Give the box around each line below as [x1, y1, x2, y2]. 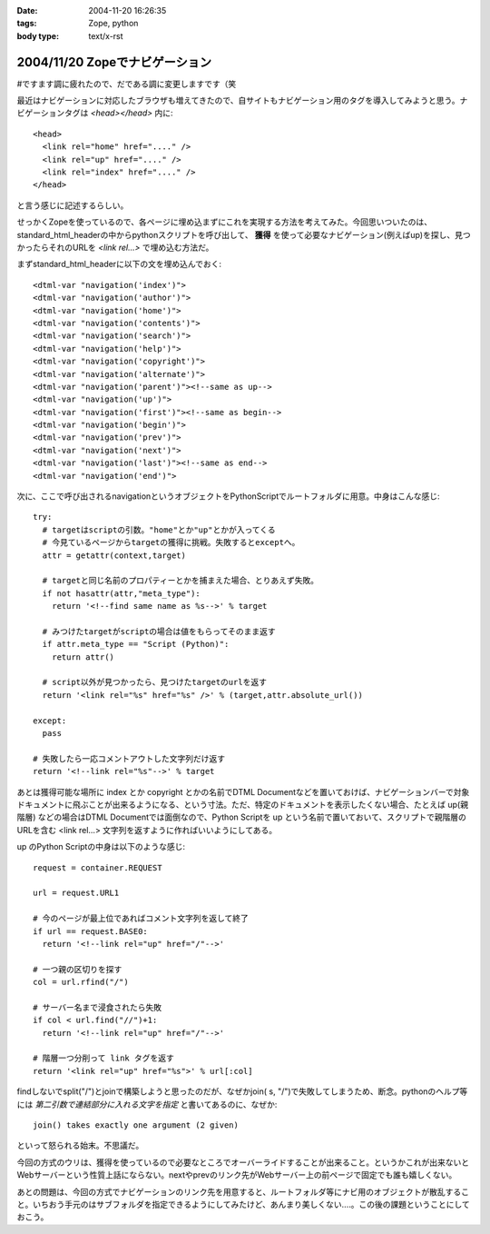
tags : [16, 18, 37, 29]
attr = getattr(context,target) [42, 550, 186, 561]
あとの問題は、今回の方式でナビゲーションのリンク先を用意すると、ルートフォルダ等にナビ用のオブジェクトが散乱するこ [16, 1186, 470, 1197]
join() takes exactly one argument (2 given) [33, 1120, 240, 1130]
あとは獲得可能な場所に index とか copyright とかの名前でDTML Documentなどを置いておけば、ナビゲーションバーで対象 [16, 786, 470, 797]
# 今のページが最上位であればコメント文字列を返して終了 [33, 913, 250, 924]
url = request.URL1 [33, 888, 120, 899]
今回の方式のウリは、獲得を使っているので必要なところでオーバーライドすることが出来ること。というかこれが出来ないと [16, 1157, 470, 1168]
